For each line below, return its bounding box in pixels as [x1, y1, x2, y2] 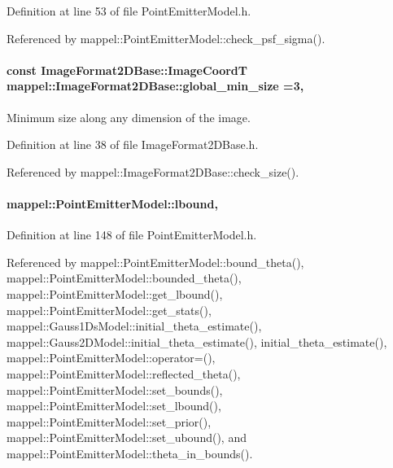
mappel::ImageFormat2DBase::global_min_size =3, [7, 77, 304, 94]
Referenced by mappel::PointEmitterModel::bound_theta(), [7, 253, 304, 270]
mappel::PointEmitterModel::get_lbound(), [7, 285, 223, 302]
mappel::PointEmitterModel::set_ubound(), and [7, 429, 247, 446]
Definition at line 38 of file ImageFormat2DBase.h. [7, 136, 259, 153]
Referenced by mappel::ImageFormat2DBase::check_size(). [7, 163, 299, 180]
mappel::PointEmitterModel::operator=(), [7, 349, 216, 366]
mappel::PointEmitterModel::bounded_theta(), [7, 269, 242, 286]
